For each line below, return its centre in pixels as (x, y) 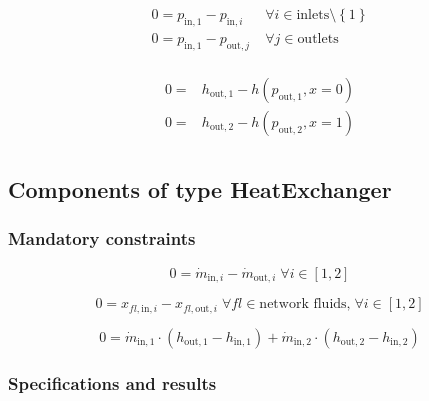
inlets (313, 15)
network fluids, (305, 304)
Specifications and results (112, 382)
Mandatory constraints (102, 238)
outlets (318, 38)
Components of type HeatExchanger (200, 189)
